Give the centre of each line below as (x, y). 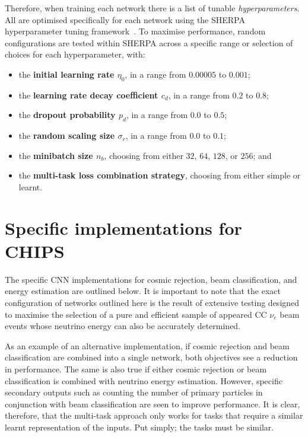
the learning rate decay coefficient (88, 95)
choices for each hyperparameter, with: (75, 54)
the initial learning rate (66, 74)
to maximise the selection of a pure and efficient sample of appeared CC (136, 314)
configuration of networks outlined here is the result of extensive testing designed (152, 303)
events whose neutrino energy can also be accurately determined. (123, 326)
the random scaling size (67, 135)
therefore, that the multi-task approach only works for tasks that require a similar (154, 415)
